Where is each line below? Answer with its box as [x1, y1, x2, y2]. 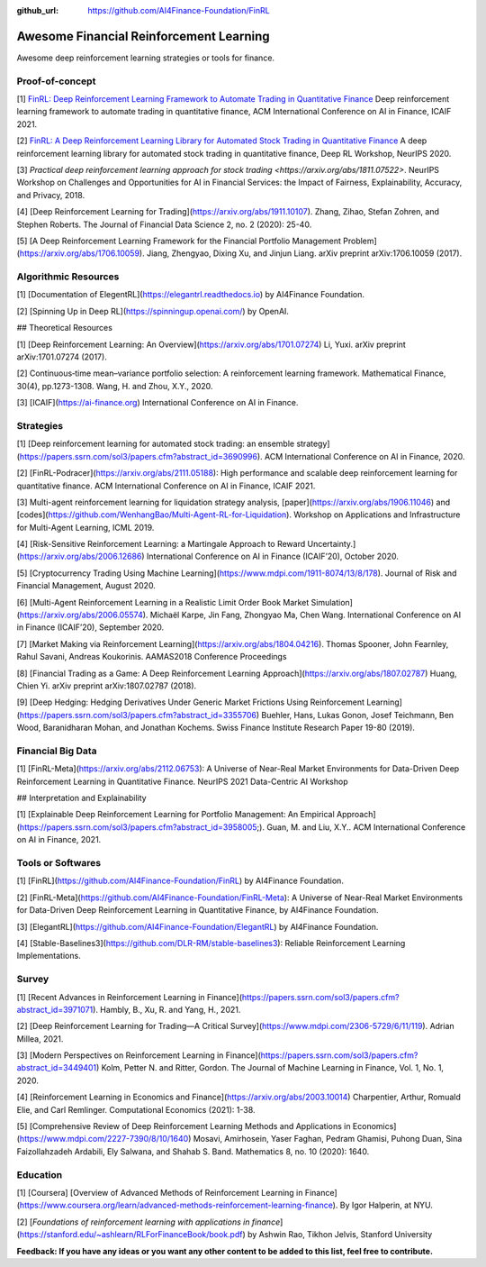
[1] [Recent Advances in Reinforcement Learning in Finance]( [16, 991, 243, 1002]
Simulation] [310, 597, 353, 607]
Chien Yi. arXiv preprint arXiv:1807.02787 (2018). [16, 680, 197, 691]
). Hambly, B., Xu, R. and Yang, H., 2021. [93, 1004, 241, 1015]
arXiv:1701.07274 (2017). [16, 351, 107, 362]
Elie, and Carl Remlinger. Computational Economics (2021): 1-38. [16, 1104, 256, 1115]
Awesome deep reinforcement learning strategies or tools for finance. [16, 52, 274, 63]
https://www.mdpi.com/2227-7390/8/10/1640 [19, 1134, 189, 1144]
